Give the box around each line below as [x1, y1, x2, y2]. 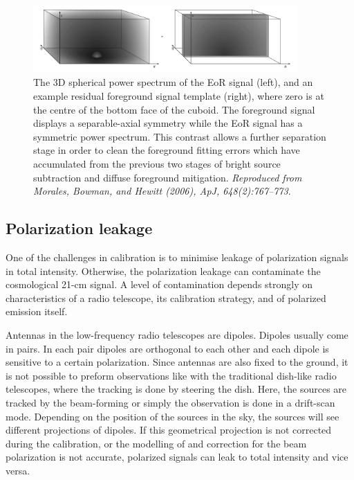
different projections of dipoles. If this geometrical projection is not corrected [6, 423, 332, 437]
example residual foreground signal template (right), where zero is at [33, 89, 324, 103]
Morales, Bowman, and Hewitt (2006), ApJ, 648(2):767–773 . [33, 184, 291, 198]
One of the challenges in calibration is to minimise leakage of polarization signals [6, 250, 348, 265]
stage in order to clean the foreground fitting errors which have [33, 143, 300, 157]
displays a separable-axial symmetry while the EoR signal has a [33, 116, 303, 130]
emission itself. [6, 304, 68, 319]
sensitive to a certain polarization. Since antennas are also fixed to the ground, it [6, 355, 348, 369]
